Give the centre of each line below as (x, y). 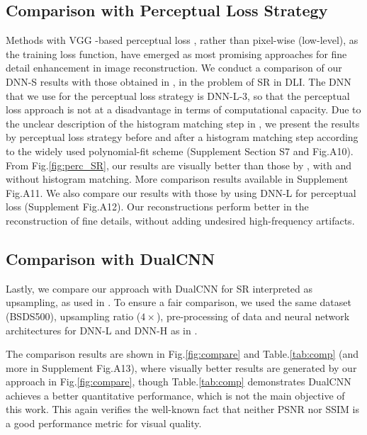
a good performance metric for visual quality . (104, 423)
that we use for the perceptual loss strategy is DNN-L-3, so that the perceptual (178, 95)
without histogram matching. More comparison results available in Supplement (177, 179)
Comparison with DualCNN (111, 258)
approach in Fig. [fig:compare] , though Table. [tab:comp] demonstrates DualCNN (179, 382)
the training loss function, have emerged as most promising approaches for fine (176, 53)
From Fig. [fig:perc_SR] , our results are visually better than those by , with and (179, 165)
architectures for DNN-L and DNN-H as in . (102, 330)
